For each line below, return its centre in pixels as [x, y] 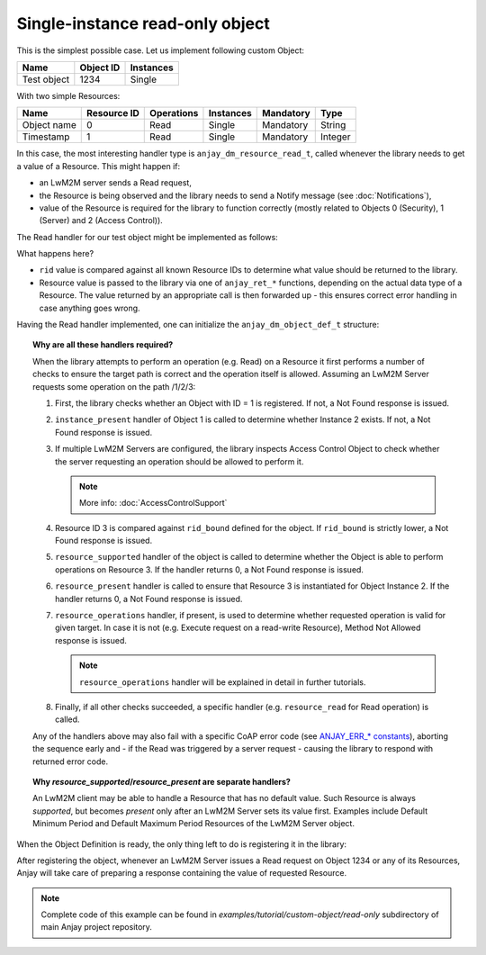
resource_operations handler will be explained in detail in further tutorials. [223, 682]
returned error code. [70, 761]
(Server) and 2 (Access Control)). [101, 221]
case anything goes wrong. [90, 308]
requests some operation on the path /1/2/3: [114, 386]
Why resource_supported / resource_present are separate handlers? [162, 781]
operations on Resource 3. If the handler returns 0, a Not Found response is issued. [210, 569]
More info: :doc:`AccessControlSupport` [153, 503]
